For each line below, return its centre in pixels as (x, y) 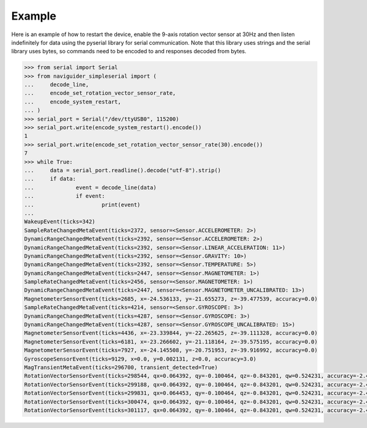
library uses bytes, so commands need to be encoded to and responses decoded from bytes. (129, 51)
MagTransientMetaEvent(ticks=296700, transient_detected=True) (121, 367)
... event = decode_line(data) (91, 187)
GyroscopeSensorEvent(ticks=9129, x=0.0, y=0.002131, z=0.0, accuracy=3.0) (140, 359)
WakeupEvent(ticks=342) (60, 222)
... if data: (50, 179)
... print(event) (82, 205)
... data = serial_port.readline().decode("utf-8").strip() (123, 171)
